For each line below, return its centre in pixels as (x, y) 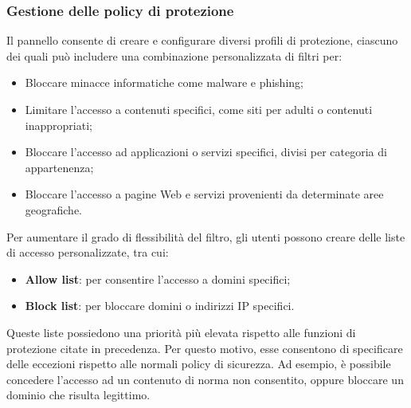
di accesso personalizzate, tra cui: (88, 252)
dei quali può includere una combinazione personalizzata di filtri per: (174, 55)
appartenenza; (59, 167)
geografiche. (54, 209)
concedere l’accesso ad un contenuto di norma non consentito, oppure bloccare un (205, 379)
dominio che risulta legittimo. (78, 395)
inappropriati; (59, 125)
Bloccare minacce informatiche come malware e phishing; (164, 82)
